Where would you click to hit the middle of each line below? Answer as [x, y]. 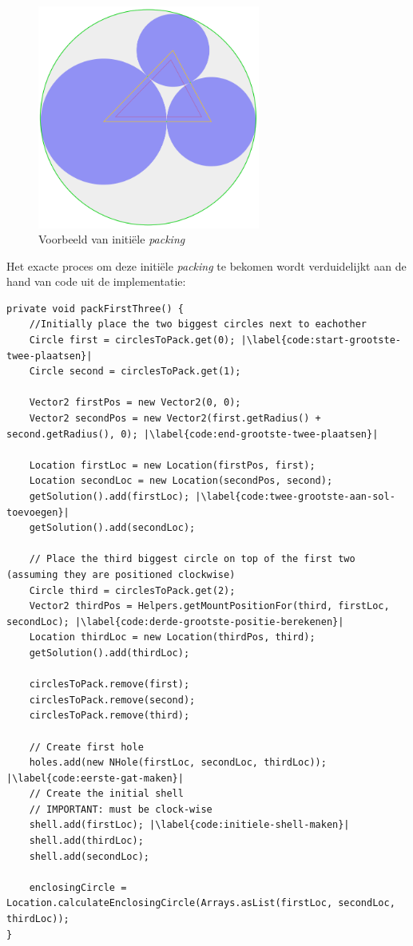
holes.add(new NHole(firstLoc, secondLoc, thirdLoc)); [178, 763]
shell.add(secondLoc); [89, 856]
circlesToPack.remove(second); [112, 700]
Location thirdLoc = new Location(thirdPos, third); [172, 637]
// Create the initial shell [106, 794]
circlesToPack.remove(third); [109, 716]
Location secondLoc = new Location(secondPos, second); [181, 481]
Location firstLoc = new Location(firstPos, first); [172, 465]
